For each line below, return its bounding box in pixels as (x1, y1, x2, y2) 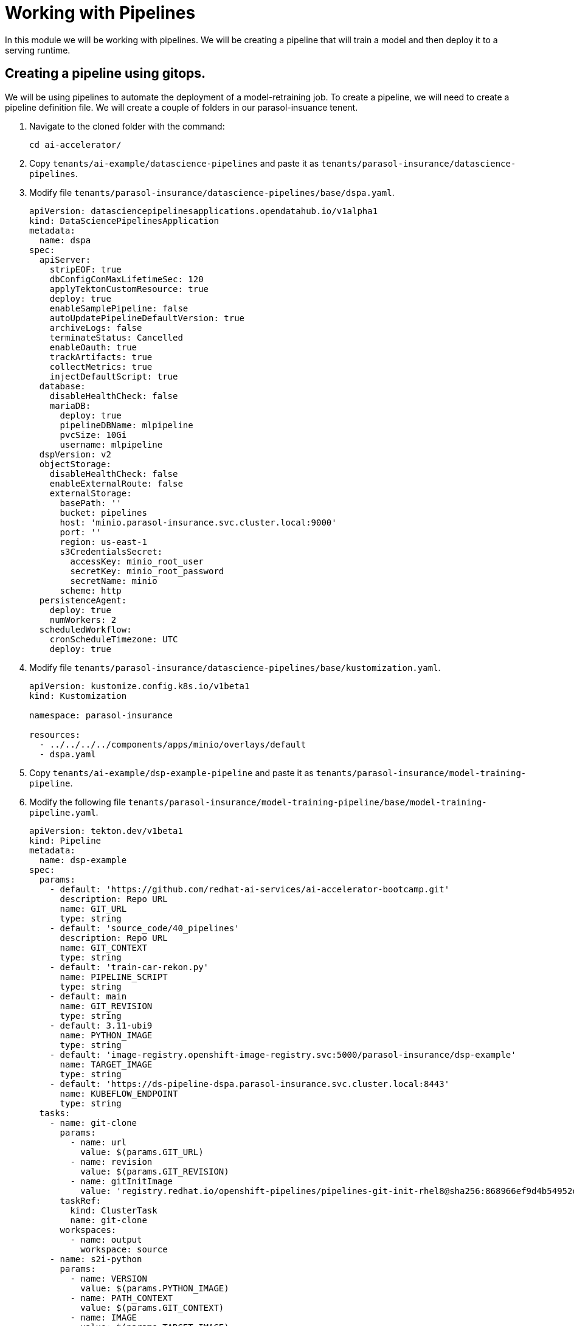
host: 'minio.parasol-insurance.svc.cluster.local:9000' (60, 517, 337, 527)
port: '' (60, 527, 102, 537)
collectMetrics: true (49, 361, 153, 372)
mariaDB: (49, 400, 91, 411)
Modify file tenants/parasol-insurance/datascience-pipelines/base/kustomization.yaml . (29, 662, 441, 673)
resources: (29, 729, 81, 740)
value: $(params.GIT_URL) (80, 1147, 204, 1157)
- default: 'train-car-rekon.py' (49, 962, 209, 972)
